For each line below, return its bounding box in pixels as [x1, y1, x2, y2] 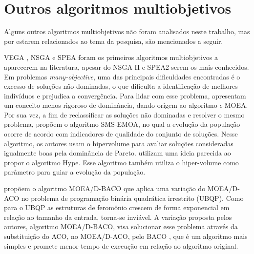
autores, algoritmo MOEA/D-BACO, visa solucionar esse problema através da [4, 221, 238, 232]
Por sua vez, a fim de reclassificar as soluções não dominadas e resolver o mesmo [4, 109, 245, 119]
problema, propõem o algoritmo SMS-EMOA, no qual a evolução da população [4, 119, 240, 129]
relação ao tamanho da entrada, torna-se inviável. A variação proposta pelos [4, 212, 232, 222]
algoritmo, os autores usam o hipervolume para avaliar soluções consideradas [4, 138, 233, 148]
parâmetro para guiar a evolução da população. [4, 167, 146, 177]
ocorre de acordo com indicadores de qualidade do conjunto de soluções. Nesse [4, 129, 238, 139]
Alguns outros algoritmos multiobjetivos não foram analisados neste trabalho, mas [4, 26, 250, 37]
